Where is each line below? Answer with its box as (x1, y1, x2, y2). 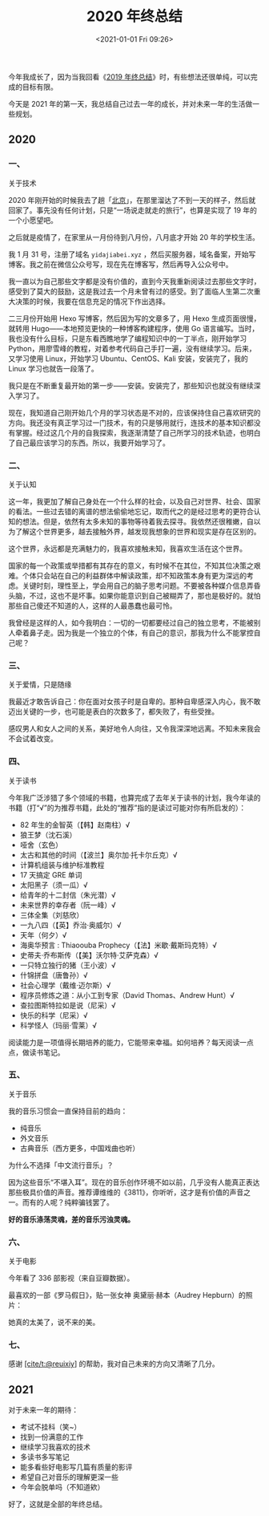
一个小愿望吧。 (8, 215, 58, 225)
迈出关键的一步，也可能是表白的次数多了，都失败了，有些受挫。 (8, 707, 219, 716)
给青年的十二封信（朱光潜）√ (19, 890, 116, 899)
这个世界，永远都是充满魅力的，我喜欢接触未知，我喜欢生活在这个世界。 (8, 543, 247, 553)
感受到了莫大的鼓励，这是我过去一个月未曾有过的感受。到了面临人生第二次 (8, 286, 254, 296)
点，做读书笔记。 (8, 1048, 65, 1057)
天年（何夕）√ (19, 930, 67, 939)
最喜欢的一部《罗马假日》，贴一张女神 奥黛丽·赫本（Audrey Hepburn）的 (8, 1291, 246, 1300)
